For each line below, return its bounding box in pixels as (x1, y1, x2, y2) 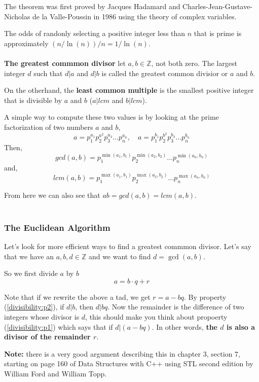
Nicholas (4, 11, 30, 21)
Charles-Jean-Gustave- (182, 1, 252, 11)
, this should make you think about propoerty (85, 311, 228, 322)
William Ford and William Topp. (4, 368, 107, 379)
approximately (4, 38, 49, 48)
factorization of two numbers (4, 121, 93, 132)
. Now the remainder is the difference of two (107, 301, 244, 312)
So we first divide (4, 268, 58, 279)
